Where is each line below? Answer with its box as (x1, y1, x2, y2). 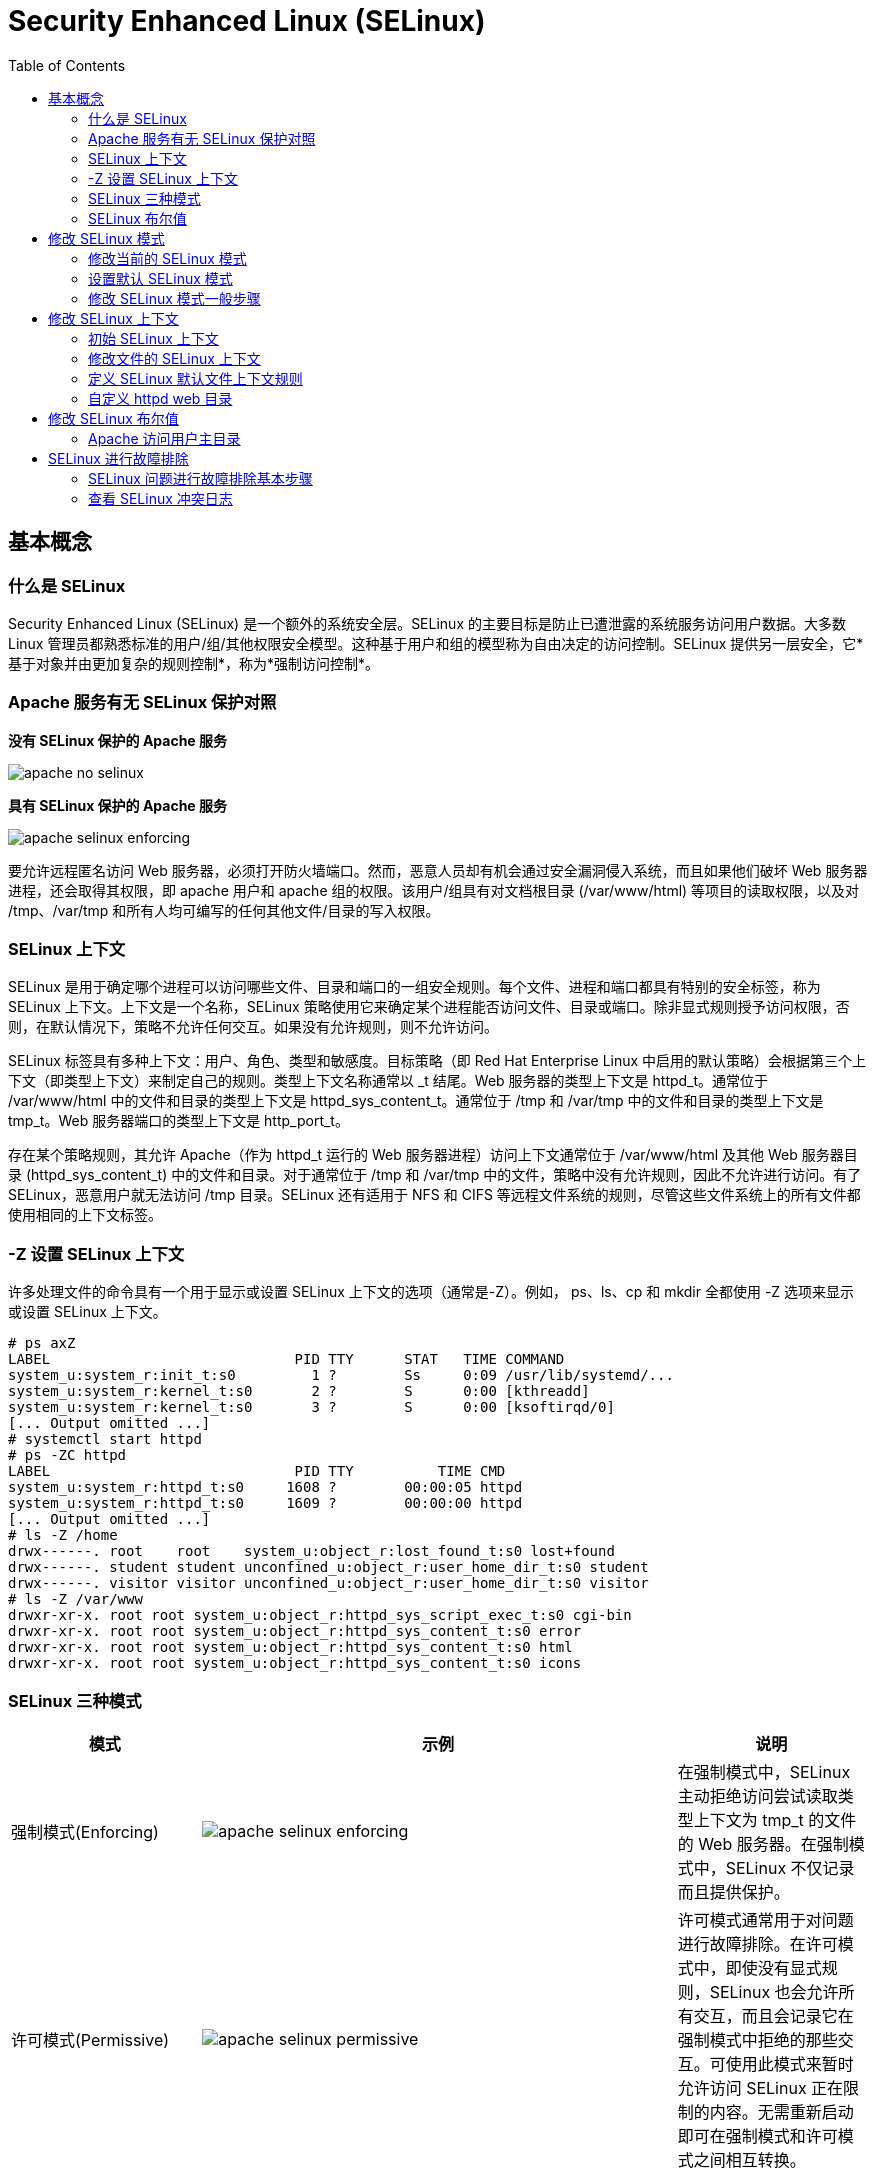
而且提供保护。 (677, 1881, 790, 1902)
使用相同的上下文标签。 (8, 1206, 162, 1224)
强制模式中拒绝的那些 (677, 2029, 838, 2050)
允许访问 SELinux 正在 (677, 2077, 844, 2098)
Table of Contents (8, 56, 126, 74)
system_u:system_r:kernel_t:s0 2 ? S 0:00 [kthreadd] (8, 1383, 590, 1400)
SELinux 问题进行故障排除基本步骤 (88, 469, 313, 487)
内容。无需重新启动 (709, 2101, 854, 2122)
